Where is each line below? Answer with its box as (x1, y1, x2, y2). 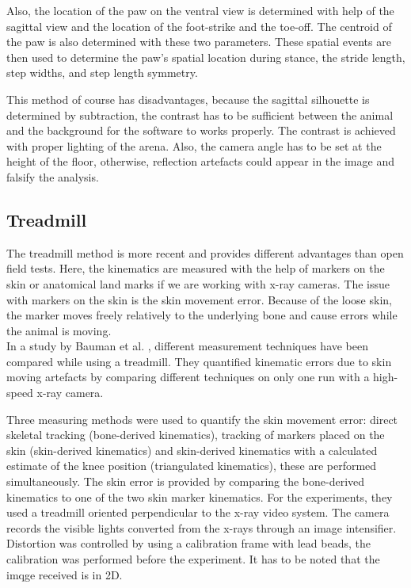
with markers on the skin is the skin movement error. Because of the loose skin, (6, 291, 392, 307)
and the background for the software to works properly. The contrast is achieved (6, 122, 396, 139)
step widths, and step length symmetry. (6, 64, 198, 81)
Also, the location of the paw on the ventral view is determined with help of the (6, 2, 394, 18)
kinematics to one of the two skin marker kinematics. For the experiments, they (6, 488, 393, 505)
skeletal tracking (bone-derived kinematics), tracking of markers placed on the (6, 426, 385, 443)
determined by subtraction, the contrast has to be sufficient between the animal (6, 106, 394, 123)
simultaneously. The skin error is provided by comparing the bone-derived (6, 473, 365, 490)
